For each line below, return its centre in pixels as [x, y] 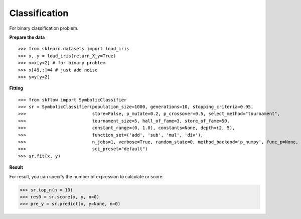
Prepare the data [27, 37]
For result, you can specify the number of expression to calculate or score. [87, 176]
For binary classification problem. [44, 28]
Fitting [16, 88]
